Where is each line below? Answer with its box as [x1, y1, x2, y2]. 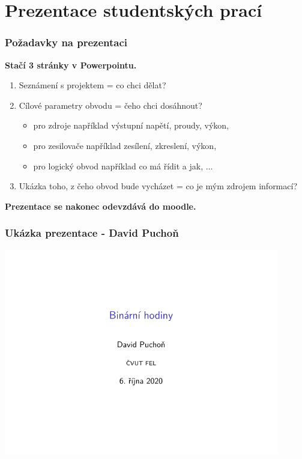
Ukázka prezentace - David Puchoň [5, 225, 179, 240]
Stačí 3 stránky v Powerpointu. [5, 58, 137, 71]
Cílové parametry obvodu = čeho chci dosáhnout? [19, 99, 202, 111]
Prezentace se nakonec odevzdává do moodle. [5, 199, 196, 212]
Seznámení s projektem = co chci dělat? [19, 79, 166, 91]
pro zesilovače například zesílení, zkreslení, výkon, [33, 139, 217, 151]
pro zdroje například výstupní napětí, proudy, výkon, [33, 119, 229, 132]
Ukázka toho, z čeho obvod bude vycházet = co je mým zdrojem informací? [19, 180, 297, 192]
